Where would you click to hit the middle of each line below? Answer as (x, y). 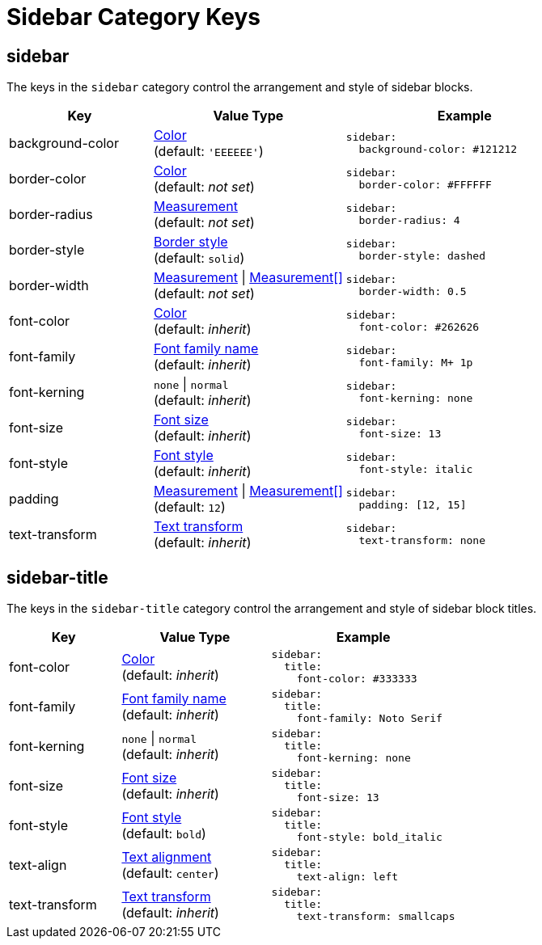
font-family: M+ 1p (416, 363)
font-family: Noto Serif (369, 719)
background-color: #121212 (438, 150)
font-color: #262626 (419, 327)
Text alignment (167, 856)
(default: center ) (170, 873)
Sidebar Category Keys (134, 17)
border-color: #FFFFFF (425, 185)
